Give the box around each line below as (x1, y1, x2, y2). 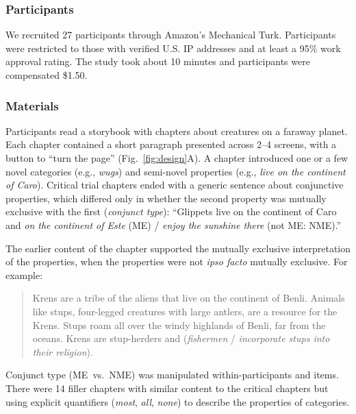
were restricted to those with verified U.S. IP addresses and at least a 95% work (5, 40, 341, 55)
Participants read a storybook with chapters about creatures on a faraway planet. (5, 123, 348, 138)
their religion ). (32, 344, 93, 358)
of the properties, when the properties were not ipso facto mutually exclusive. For (5, 254, 348, 269)
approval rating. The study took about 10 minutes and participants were (5, 54, 310, 69)
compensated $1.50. (5, 68, 88, 82)
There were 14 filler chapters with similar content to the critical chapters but (5, 380, 329, 395)
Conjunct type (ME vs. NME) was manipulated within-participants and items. (5, 367, 339, 382)
